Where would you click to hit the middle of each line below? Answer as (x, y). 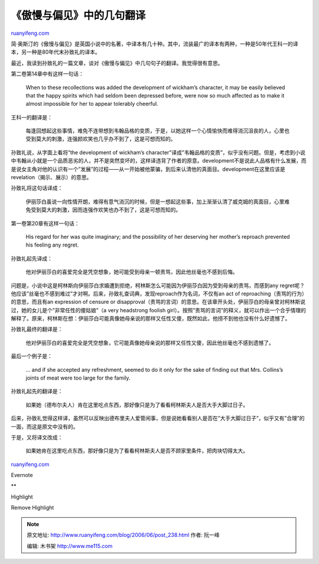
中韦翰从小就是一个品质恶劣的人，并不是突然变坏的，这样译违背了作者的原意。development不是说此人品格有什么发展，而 (159, 161)
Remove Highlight (32, 508)
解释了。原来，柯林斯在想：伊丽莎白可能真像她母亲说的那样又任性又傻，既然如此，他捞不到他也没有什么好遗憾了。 (151, 319)
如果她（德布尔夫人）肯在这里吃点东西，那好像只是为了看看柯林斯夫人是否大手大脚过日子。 (137, 404)
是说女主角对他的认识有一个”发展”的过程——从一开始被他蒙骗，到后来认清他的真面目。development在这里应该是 (148, 169)
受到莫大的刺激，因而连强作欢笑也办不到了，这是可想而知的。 (106, 210)
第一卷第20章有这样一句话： (45, 223)
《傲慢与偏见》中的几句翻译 (78, 15)
